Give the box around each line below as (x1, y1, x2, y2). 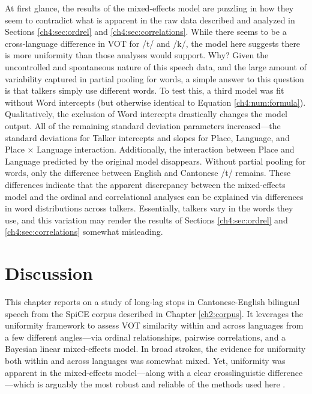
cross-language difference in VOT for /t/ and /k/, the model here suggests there (5, 37, 301, 49)
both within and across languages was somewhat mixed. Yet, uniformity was (5, 354, 286, 366)
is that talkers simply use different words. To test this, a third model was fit (5, 84, 284, 97)
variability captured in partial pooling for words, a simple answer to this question (5, 72, 304, 85)
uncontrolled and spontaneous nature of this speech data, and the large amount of (5, 60, 307, 73)
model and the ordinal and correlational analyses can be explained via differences (5, 190, 304, 202)
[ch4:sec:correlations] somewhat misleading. (5, 225, 163, 238)
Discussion (5, 261, 93, 285)
